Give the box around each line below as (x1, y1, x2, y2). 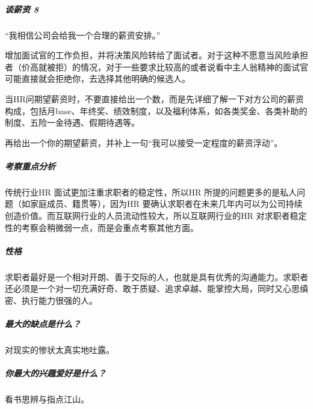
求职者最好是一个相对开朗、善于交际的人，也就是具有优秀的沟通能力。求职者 (5, 270, 308, 283)
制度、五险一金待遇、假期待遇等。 (5, 116, 140, 129)
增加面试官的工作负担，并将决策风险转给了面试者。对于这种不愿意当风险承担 (5, 49, 308, 61)
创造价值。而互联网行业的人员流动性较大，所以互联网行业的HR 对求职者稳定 (5, 209, 307, 222)
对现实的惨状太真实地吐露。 (5, 343, 114, 356)
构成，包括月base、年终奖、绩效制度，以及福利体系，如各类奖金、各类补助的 (5, 104, 308, 117)
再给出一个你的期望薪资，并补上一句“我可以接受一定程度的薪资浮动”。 (5, 136, 283, 149)
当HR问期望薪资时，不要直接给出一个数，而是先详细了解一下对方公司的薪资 (5, 92, 304, 105)
